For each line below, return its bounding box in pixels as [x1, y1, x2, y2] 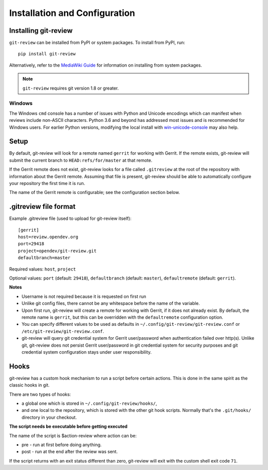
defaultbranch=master [18, 255, 70, 261]
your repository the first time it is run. [9, 181, 85, 187]
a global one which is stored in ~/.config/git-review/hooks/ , [21, 400, 157, 406]
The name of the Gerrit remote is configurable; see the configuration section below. [9, 189, 180, 195]
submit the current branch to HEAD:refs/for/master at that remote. [9, 157, 152, 163]
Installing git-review [9, 26, 73, 35]
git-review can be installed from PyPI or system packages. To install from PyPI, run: [9, 40, 186, 46]
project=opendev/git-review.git [18, 248, 97, 254]
